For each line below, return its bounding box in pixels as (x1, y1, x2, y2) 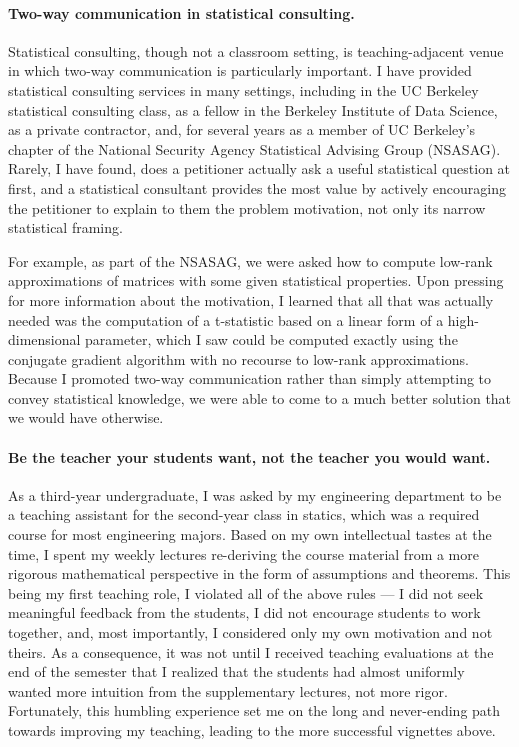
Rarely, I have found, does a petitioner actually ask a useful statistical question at (8, 158, 511, 179)
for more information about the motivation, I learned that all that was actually (8, 289, 494, 310)
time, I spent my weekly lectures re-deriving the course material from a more (8, 543, 479, 564)
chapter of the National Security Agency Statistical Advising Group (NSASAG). (8, 138, 501, 159)
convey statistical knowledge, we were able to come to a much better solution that (8, 387, 512, 408)
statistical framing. (8, 217, 123, 238)
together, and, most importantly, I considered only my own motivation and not (8, 622, 493, 643)
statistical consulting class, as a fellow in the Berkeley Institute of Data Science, (8, 99, 498, 120)
